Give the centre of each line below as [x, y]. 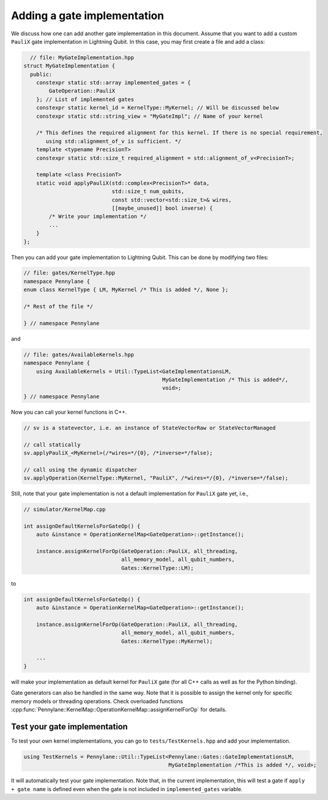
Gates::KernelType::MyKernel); [167, 641]
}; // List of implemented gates [85, 99]
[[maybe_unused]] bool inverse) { [162, 208]
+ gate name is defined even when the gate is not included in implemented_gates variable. [127, 789]
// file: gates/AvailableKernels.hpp [79, 355]
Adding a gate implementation [88, 16]
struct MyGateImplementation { [70, 66]
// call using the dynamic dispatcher [80, 470]
